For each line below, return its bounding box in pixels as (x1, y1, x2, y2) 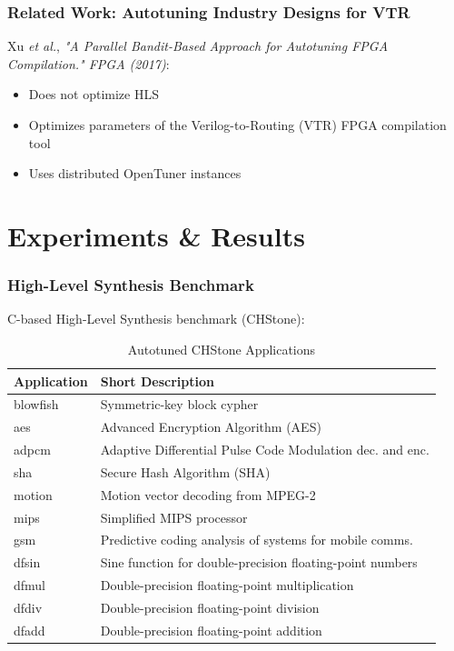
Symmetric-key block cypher (100, 395, 259, 414)
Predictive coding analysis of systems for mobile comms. (100, 530, 413, 549)
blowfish (14, 395, 59, 414)
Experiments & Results (7, 216, 305, 254)
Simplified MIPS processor (100, 507, 248, 526)
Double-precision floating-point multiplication (100, 576, 354, 595)
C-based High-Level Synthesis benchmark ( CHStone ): (7, 309, 305, 328)
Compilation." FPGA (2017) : (7, 54, 170, 73)
